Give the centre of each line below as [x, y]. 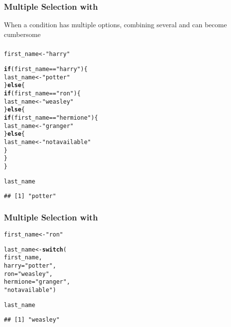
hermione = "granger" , [37, 282]
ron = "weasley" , [28, 274]
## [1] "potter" [30, 196]
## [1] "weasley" [32, 320]
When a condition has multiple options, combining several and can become [115, 25]
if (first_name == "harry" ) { [46, 69]
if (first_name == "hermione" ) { [51, 118]
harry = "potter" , [30, 266]
